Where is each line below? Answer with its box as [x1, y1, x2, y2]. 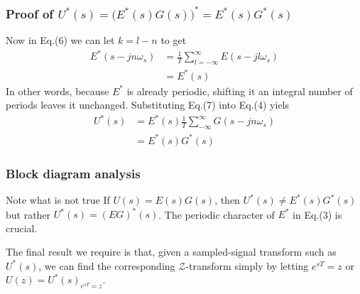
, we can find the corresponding [38, 258, 175, 273]
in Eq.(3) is [293, 207, 342, 222]
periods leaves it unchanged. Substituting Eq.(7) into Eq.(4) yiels [6, 97, 290, 112]
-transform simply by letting [185, 258, 309, 273]
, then [214, 192, 240, 207]
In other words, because [6, 83, 109, 98]
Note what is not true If [6, 192, 110, 207]
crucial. [6, 220, 38, 235]
